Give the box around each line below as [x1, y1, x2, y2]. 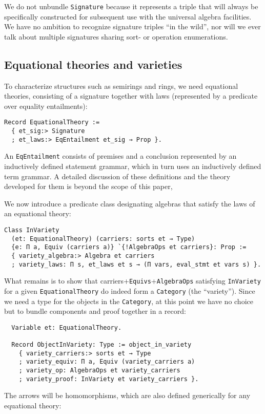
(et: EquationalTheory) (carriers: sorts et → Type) [11, 235, 195, 242]
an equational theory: [4, 208, 71, 219]
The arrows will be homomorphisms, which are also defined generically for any [4, 390, 251, 401]
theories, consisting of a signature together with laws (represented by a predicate [4, 90, 258, 101]
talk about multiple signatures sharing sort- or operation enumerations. [4, 31, 228, 42]
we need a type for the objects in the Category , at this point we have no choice [4, 295, 253, 306]
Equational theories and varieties [4, 56, 182, 72]
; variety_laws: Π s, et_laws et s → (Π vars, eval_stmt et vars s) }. [11, 260, 261, 268]
